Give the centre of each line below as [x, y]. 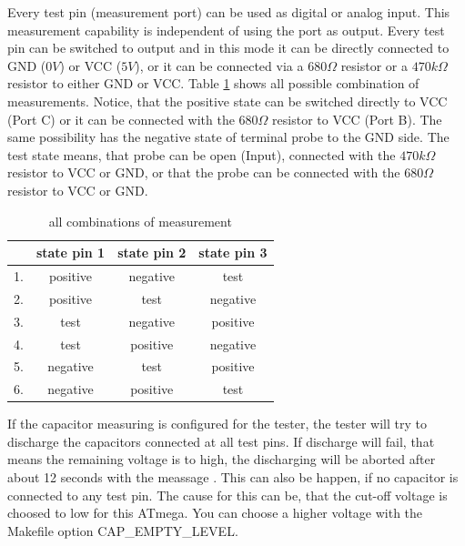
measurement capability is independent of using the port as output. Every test [226, 30]
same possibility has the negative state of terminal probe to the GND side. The [228, 137]
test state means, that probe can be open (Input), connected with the [202, 154]
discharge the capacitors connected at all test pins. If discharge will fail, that [221, 441]
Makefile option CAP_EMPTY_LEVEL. [123, 530]
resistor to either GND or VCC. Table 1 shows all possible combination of [213, 83]
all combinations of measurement [140, 221]
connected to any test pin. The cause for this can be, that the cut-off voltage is [227, 495]
